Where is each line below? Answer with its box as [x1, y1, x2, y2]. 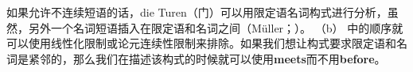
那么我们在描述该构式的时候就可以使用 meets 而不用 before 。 [72, 50, 386, 66]
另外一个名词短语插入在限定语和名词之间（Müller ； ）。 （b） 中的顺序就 [28, 19, 403, 36]
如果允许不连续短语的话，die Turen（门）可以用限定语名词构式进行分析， [6, 4, 388, 20]
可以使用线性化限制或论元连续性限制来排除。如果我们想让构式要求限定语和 [6, 35, 396, 51]
